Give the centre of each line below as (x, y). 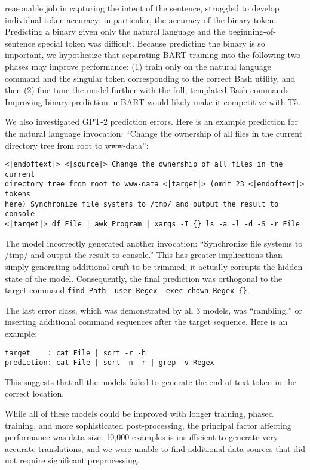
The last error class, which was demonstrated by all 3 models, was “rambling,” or (154, 310)
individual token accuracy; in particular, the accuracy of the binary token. (141, 19)
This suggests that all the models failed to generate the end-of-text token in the (151, 381)
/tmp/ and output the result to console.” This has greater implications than (144, 255)
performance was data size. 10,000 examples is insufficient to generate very (142, 437)
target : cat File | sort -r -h (76, 353)
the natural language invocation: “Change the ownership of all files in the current (154, 133)
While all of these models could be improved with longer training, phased (139, 414)
